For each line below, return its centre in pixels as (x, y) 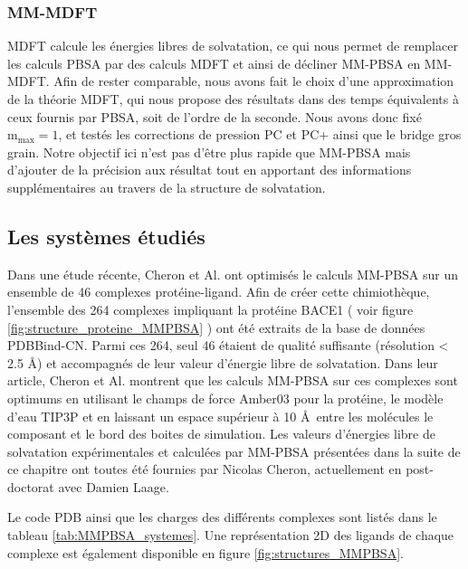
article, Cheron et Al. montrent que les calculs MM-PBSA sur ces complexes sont (233, 380)
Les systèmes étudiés (106, 236)
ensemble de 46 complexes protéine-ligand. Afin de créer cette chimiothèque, (219, 292)
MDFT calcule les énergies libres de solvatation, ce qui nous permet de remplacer (233, 46)
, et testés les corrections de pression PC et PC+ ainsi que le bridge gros (260, 134)
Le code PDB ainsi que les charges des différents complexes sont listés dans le (222, 517)
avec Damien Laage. (114, 486)
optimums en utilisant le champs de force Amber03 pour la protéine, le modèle (225, 398)
